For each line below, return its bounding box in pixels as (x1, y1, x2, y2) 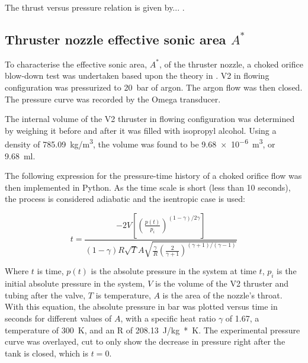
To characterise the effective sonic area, (5, 57, 147, 70)
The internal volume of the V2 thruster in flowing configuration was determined (5, 113, 295, 125)
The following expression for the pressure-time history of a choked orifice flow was (5, 169, 302, 182)
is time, (37, 265, 64, 277)
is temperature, (95, 288, 151, 301)
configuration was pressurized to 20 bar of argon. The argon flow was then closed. (5, 81, 303, 93)
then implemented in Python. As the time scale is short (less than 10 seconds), (5, 181, 291, 193)
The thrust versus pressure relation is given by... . (5, 1, 185, 13)
